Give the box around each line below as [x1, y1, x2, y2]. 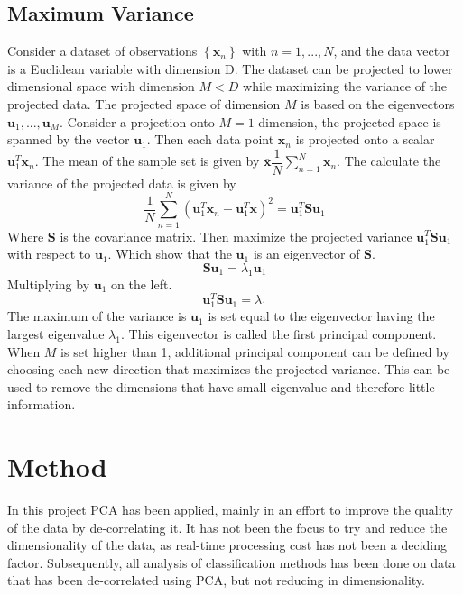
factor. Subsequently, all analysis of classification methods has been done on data [7, 553, 456, 572]
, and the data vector [333, 41, 450, 60]
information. [7, 395, 76, 414]
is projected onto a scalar [295, 130, 435, 149]
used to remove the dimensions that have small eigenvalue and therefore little [7, 377, 435, 396]
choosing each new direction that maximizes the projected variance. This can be [7, 360, 450, 379]
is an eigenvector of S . [253, 244, 375, 263]
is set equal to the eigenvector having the [208, 307, 435, 325]
